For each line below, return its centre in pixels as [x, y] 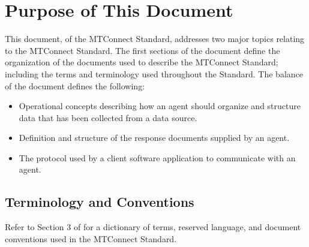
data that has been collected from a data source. [108, 117]
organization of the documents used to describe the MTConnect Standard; [142, 62]
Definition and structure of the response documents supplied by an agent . [154, 138]
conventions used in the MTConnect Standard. [91, 238]
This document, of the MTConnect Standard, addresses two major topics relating [155, 39]
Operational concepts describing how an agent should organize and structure [160, 106]
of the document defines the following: [75, 85]
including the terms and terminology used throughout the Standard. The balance [154, 73]
